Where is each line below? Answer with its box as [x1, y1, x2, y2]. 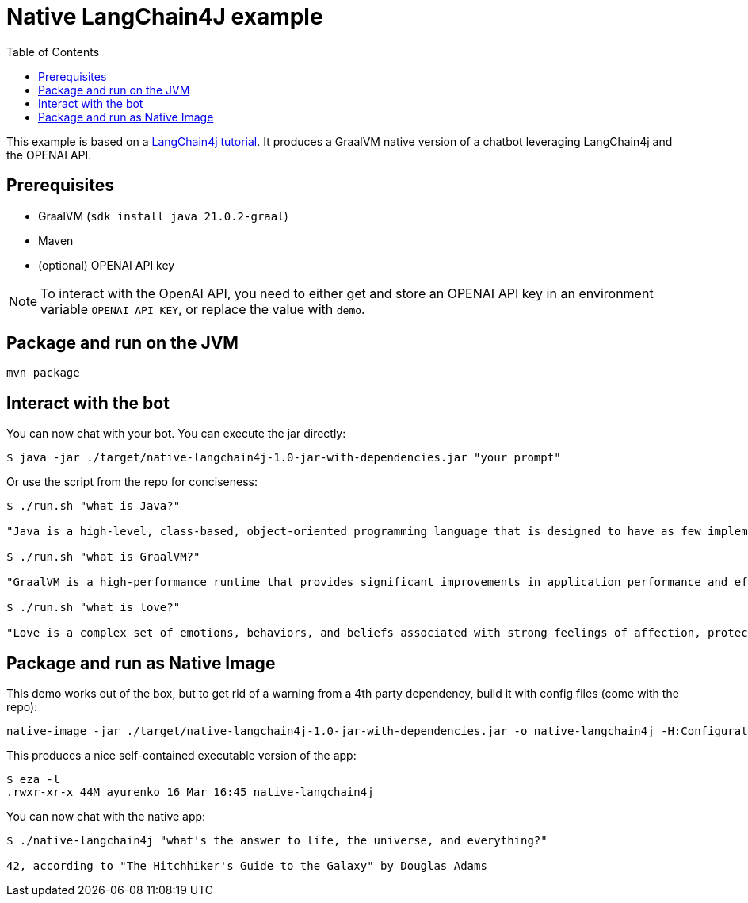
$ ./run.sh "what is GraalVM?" [6, 550, 200, 564]
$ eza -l [6, 773, 60, 786]
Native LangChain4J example [6, 3, 323, 30]
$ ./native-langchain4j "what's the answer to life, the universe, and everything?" [6, 834, 548, 848]
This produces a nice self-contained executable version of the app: [6, 748, 357, 763]
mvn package [6, 366, 80, 380]
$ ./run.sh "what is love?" [6, 601, 181, 614]
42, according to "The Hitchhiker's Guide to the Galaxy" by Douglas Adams [6, 859, 487, 873]
